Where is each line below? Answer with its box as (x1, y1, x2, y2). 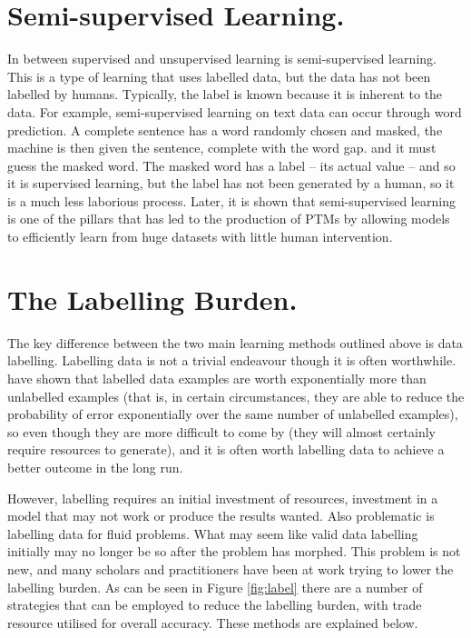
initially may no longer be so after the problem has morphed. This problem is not (7, 542, 461, 561)
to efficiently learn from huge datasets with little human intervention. (7, 227, 393, 246)
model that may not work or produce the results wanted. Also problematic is (7, 506, 435, 525)
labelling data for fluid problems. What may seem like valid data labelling (7, 523, 418, 543)
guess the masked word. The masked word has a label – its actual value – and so (7, 155, 456, 174)
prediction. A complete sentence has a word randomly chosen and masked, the (7, 120, 443, 139)
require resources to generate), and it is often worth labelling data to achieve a (7, 440, 445, 459)
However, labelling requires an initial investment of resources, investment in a (7, 488, 438, 507)
